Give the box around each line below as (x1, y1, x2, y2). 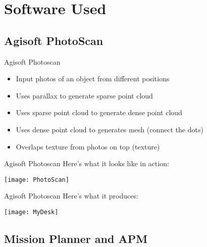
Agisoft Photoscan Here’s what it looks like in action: (4, 158, 169, 169)
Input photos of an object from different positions (16, 73, 170, 84)
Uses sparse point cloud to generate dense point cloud (16, 107, 182, 118)
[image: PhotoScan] (4, 176, 69, 183)
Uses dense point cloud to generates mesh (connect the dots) (16, 124, 203, 134)
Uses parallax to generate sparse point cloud (16, 90, 153, 101)
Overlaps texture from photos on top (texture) (16, 141, 160, 152)
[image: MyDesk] (4, 208, 59, 216)
